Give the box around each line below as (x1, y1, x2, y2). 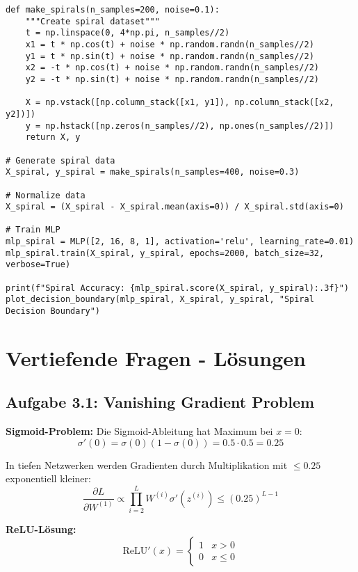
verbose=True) (6, 260, 71, 270)
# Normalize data (6, 190, 86, 200)
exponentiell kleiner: (6, 471, 91, 486)
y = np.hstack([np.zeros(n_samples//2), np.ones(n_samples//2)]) (25, 120, 334, 131)
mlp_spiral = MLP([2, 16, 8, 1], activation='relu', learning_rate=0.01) (6, 237, 355, 247)
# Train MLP (6, 225, 60, 235)
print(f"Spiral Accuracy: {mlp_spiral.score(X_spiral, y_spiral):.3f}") (6, 283, 349, 293)
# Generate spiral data (6, 155, 115, 166)
